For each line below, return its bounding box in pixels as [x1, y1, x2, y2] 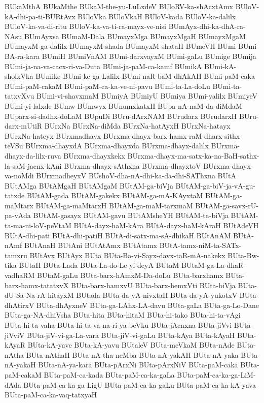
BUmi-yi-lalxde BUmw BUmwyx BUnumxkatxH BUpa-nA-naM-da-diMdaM [5, 100, 242, 111]
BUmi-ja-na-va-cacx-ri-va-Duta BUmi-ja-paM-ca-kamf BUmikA [5, 60, 202, 71]
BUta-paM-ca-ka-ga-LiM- [177, 369, 256, 380]
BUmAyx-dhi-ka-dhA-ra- [168, 21, 246, 32]
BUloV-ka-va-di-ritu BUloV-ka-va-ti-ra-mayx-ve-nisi [5, 21, 167, 32]
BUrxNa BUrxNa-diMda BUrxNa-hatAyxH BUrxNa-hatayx [44, 120, 231, 131]
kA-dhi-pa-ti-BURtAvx [5, 11, 76, 21]
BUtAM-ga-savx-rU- [195, 200, 258, 210]
